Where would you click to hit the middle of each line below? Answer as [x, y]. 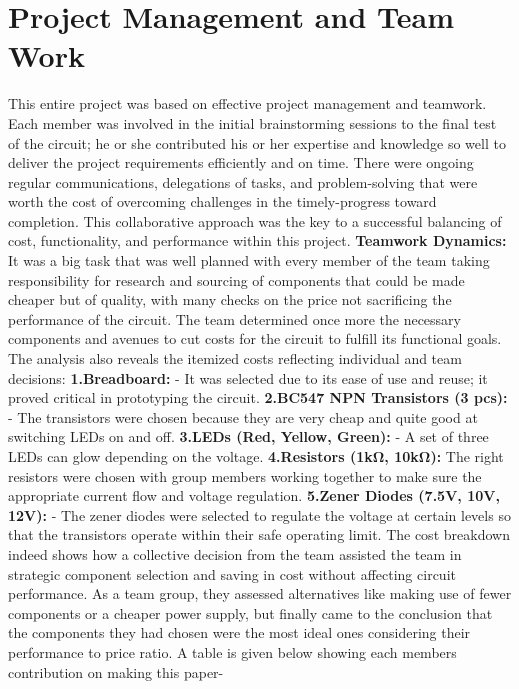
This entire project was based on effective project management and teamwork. [247, 103]
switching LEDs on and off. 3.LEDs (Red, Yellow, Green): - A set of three [248, 436]
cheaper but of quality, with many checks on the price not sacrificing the [230, 299]
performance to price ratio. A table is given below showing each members [232, 651]
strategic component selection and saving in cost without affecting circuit [232, 573]
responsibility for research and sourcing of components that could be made [236, 279]
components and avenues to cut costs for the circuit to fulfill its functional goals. [255, 338]
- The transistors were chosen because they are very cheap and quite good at [243, 416]
